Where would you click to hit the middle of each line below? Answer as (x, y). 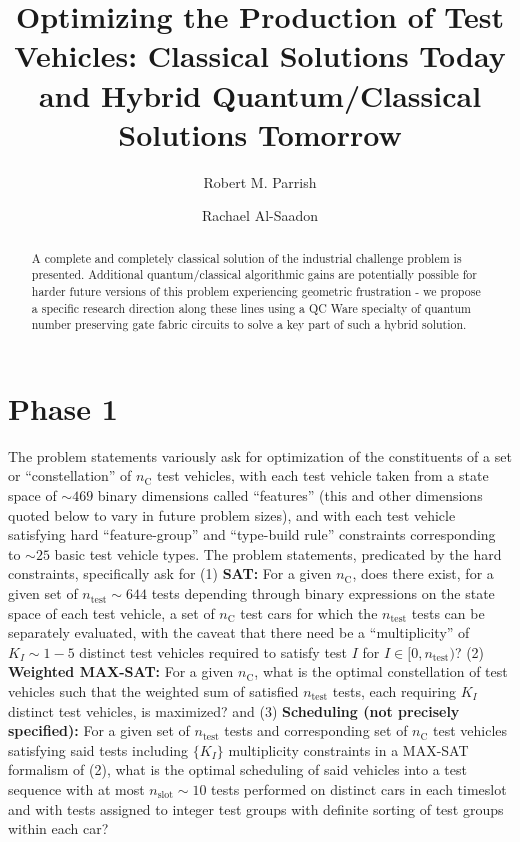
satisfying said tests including (98, 749)
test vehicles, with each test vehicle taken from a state (322, 475)
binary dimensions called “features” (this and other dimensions (290, 495)
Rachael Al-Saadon (260, 215)
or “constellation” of (70, 475)
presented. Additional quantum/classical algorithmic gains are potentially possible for (254, 274)
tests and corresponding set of (316, 730)
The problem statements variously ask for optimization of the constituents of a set (260, 455)
